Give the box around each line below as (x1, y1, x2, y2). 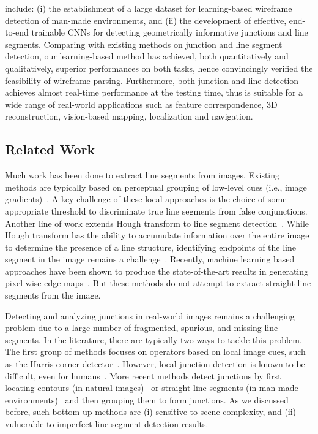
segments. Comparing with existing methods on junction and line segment (5, 37, 283, 50)
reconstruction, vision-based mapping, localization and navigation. (5, 110, 253, 123)
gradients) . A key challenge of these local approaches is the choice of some (5, 192, 287, 205)
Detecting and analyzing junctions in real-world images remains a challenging (5, 309, 295, 322)
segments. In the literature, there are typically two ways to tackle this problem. (5, 333, 302, 346)
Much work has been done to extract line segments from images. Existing (5, 169, 280, 181)
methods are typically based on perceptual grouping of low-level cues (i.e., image (5, 180, 307, 193)
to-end (5, 26, 29, 39)
